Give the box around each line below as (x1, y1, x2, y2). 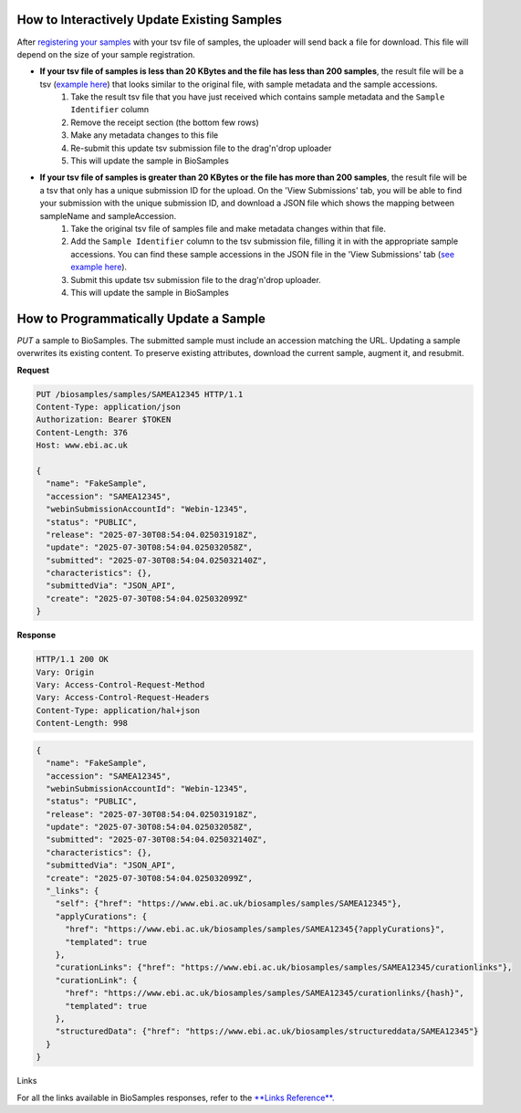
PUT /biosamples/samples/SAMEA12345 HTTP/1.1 (36, 389, 244, 399)
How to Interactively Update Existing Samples (16, 12, 283, 27)
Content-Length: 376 (36, 427, 128, 437)
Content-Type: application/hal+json (36, 705, 201, 716)
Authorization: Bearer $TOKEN (36, 415, 172, 425)
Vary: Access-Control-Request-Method (36, 680, 205, 689)
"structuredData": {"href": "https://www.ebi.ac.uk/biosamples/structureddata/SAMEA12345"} (55, 1026, 479, 1036)
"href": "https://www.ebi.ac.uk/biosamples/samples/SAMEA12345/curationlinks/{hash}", (65, 988, 464, 999)
